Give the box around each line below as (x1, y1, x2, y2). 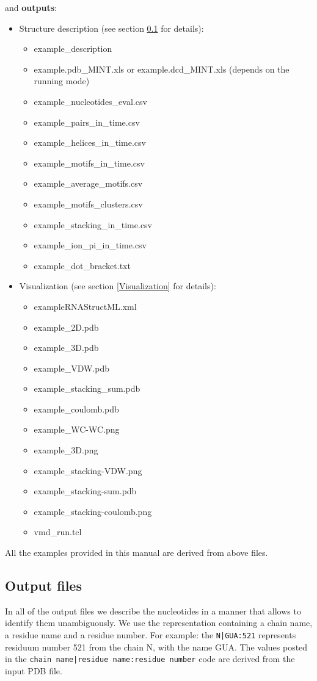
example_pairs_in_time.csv (34, 115, 140, 128)
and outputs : (5, 1, 57, 13)
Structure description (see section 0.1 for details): (19, 21, 204, 34)
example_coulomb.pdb (34, 402, 119, 415)
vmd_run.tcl (34, 525, 82, 538)
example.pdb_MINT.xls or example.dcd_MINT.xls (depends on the (34, 62, 290, 75)
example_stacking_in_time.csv (34, 218, 153, 231)
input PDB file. (5, 664, 62, 677)
